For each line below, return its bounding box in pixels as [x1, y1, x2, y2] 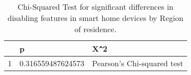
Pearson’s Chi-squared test [92, 57, 183, 69]
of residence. [74, 23, 117, 35]
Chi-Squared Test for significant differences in [17, 1, 173, 12]
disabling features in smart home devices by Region [7, 12, 184, 23]
